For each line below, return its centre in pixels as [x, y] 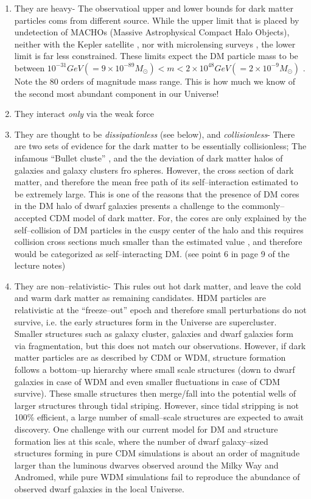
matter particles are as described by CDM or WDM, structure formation [150, 357]
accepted [30, 217]
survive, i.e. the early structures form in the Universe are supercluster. [145, 321]
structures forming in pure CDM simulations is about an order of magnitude [157, 453]
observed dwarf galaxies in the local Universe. [99, 488]
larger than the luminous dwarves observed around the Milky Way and [146, 465]
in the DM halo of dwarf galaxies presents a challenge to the [127, 206]
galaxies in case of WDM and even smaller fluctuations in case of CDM [147, 381]
